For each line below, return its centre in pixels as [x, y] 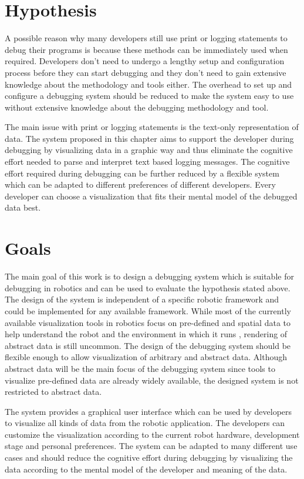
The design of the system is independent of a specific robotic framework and [142, 299]
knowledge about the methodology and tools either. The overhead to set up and [148, 84]
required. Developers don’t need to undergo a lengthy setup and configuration [145, 61]
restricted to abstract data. [53, 392]
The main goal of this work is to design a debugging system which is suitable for [149, 276]
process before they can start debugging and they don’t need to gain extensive [146, 72]
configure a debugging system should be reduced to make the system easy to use [149, 96]
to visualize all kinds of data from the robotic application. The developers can [145, 423]
